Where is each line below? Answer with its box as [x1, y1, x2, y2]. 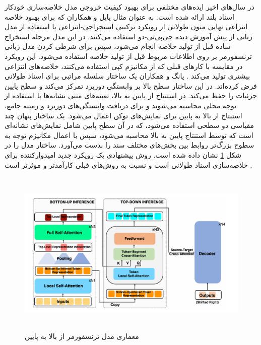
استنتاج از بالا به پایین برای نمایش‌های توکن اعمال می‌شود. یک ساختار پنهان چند [5, 110, 242, 120]
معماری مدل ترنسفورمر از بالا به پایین [25, 331, 139, 341]
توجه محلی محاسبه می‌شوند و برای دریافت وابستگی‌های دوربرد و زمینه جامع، [5, 100, 237, 110]
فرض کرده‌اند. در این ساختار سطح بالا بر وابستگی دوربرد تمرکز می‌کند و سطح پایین [5, 80, 257, 91]
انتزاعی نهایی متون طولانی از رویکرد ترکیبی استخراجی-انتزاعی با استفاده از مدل [5, 21, 248, 32]
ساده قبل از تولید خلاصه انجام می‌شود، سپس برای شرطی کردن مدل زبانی [5, 41, 231, 51]
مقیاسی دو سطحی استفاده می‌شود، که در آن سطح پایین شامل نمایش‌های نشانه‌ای [5, 120, 254, 130]
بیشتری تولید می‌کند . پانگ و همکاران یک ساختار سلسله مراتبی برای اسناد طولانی [5, 71, 250, 81]
